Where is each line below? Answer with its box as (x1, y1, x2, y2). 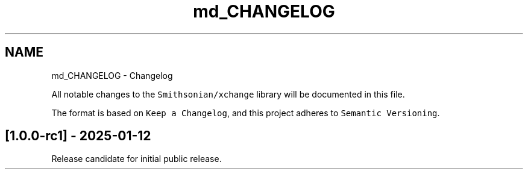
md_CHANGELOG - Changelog (51, 70, 173, 81)
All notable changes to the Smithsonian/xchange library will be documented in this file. (51, 89, 405, 99)
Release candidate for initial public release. (51, 154, 222, 164)
